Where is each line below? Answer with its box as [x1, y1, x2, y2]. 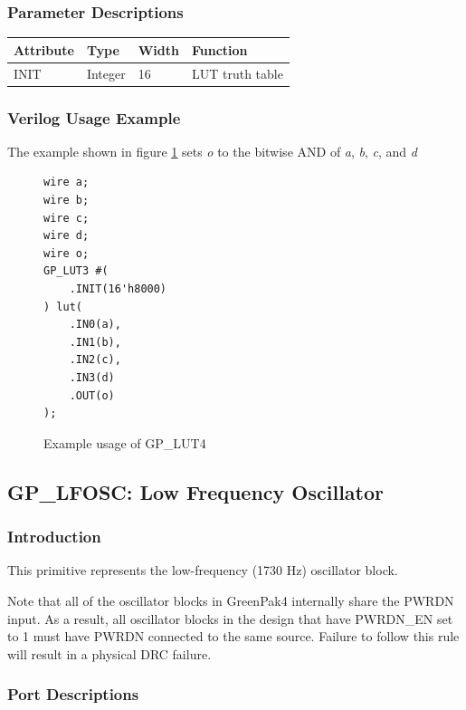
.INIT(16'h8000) [69, 283, 167, 296]
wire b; [43, 194, 90, 207]
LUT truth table [191, 63, 283, 82]
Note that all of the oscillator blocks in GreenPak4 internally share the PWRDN [7, 590, 454, 609]
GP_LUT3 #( [43, 264, 109, 278]
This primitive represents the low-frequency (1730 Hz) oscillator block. [7, 561, 398, 580]
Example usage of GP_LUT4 [43, 433, 206, 452]
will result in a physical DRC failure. [7, 644, 212, 663]
